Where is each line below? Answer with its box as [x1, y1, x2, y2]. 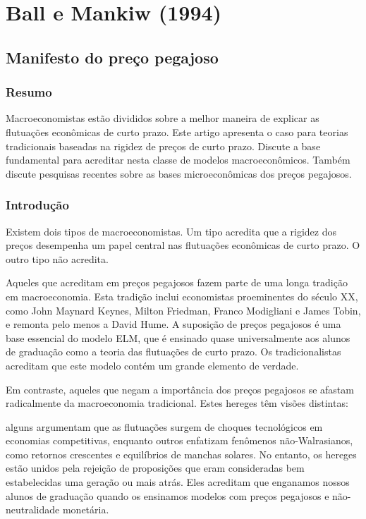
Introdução [6, 196, 69, 214]
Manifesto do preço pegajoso [6, 46, 219, 68]
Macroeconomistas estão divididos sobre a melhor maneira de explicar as [6, 111, 319, 126]
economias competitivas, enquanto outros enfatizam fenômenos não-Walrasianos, [6, 433, 353, 448]
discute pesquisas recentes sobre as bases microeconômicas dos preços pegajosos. [6, 166, 352, 181]
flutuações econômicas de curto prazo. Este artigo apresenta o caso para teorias [6, 124, 348, 139]
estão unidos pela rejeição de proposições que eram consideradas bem [6, 460, 305, 475]
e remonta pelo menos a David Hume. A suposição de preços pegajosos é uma [6, 317, 341, 331]
